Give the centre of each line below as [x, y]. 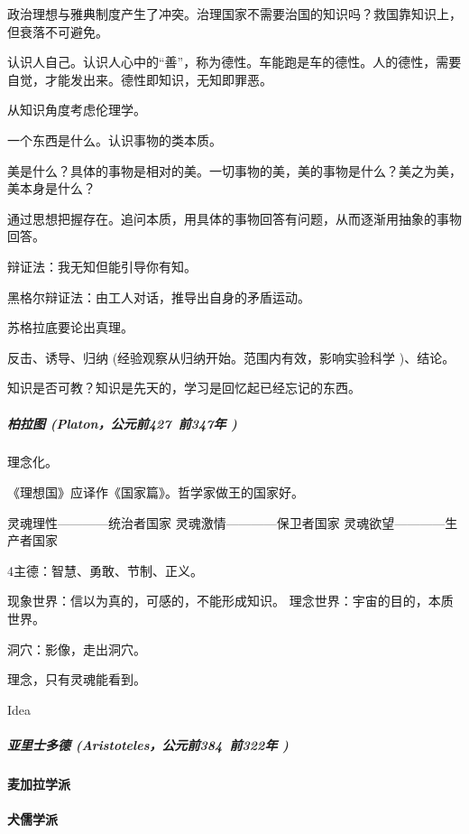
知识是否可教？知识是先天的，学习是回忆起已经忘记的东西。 [184, 388]
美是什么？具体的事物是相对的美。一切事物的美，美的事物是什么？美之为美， [234, 170]
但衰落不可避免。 [58, 31]
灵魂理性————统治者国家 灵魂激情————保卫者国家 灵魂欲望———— [226, 522]
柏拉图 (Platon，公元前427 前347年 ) [122, 423]
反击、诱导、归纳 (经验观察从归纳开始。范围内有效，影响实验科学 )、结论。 [231, 357]
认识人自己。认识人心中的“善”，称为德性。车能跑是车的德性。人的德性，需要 [234, 62]
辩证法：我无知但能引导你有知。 [102, 266]
